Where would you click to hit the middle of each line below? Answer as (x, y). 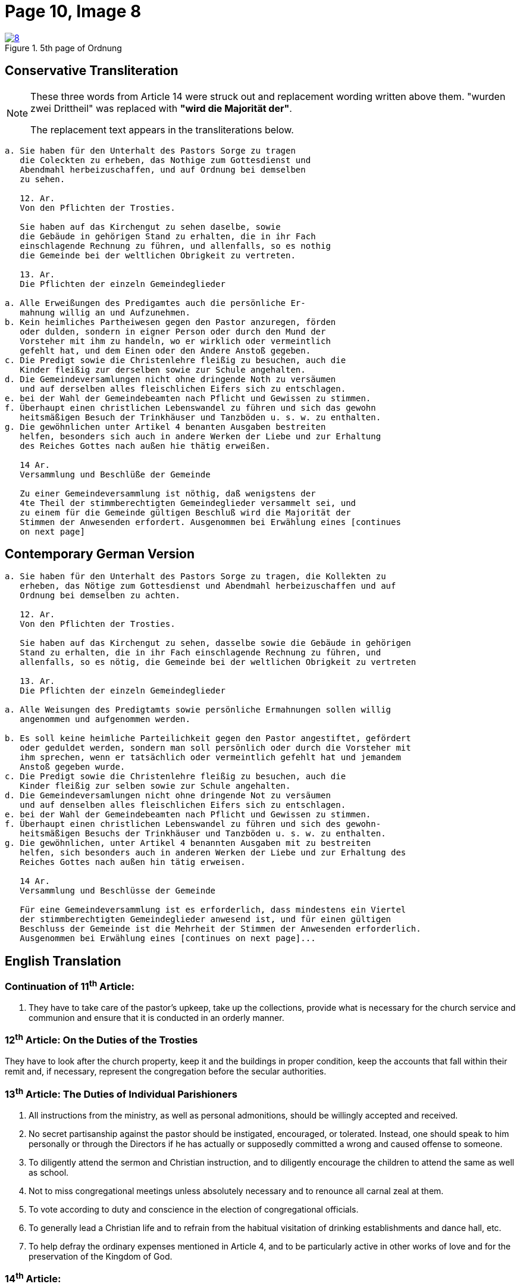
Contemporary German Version (100, 554)
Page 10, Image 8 (73, 11)
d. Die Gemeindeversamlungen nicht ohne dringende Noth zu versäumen (170, 379)
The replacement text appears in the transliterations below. (162, 129)
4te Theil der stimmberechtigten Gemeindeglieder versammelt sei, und (188, 503)
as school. (49, 1172)
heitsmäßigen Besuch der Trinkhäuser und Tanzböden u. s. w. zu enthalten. (201, 417)
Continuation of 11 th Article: (70, 986)
